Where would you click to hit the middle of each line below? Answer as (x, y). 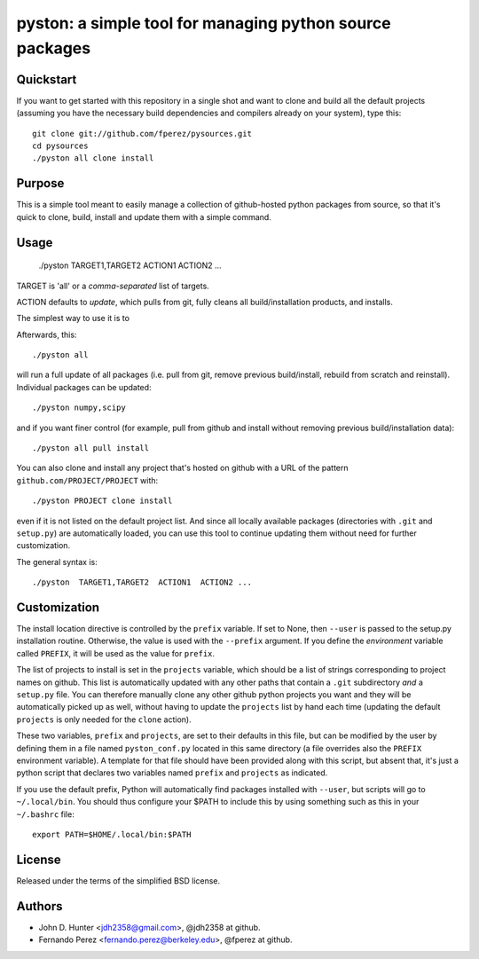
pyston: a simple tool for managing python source (204, 23)
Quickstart (47, 79)
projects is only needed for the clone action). (104, 719)
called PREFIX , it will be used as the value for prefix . (116, 653)
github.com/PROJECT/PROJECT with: (87, 480)
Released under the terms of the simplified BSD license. (118, 880)
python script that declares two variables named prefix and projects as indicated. (172, 773)
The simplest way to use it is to (73, 318)
